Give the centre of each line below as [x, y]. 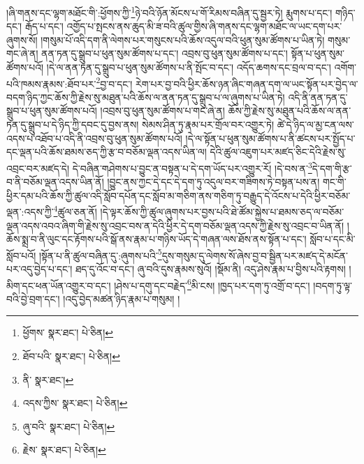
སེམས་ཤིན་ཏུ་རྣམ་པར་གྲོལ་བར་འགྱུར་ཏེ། [208, 125]
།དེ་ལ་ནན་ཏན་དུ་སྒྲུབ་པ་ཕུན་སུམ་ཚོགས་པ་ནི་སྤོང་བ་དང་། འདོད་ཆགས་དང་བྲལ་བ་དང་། [189, 67]
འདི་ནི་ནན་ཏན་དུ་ [318, 97]
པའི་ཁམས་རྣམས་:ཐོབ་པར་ [51, 83]
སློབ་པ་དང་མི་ [333, 239]
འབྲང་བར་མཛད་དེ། [38, 168]
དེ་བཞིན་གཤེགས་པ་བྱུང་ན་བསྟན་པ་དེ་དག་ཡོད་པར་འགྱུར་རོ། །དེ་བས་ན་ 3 [192, 167]
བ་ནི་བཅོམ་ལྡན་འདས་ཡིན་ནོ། [55, 182]
